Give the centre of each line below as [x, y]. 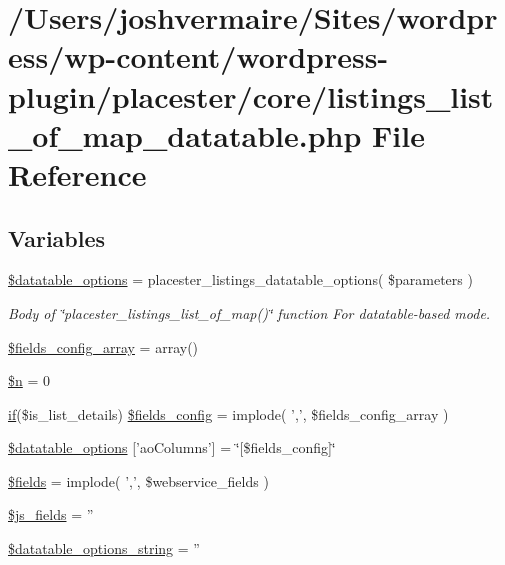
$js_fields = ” [51, 514]
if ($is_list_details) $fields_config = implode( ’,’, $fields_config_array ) [228, 413]
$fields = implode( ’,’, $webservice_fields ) [138, 480]
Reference [77, 173]
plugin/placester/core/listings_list [251, 95]
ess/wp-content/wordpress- [198, 56]
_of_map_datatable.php [185, 134]
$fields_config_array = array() [103, 346]
